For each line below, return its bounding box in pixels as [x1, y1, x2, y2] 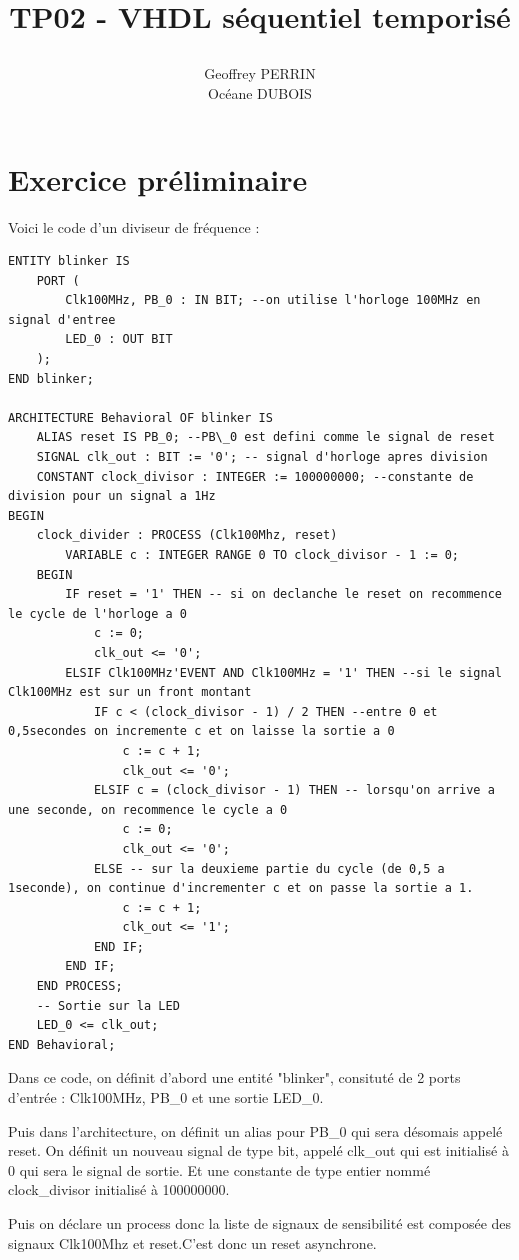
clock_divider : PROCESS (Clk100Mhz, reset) [36, 528, 338, 543]
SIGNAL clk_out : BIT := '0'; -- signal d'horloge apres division [36, 450, 488, 465]
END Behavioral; [8, 1037, 116, 1052]
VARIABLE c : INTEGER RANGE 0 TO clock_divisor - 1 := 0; [65, 548, 460, 562]
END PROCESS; [36, 979, 123, 994]
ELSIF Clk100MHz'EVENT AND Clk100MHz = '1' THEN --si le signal [65, 665, 502, 680]
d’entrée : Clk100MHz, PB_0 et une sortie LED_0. [8, 1087, 324, 1108]
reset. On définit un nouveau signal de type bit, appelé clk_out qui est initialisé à [8, 1140, 509, 1161]
